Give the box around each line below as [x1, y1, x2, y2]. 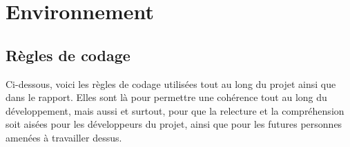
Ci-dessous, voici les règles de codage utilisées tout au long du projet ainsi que [6, 76, 336, 91]
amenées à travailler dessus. [6, 130, 122, 144]
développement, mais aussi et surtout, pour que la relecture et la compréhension [6, 103, 344, 117]
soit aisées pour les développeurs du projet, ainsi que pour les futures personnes [6, 117, 342, 131]
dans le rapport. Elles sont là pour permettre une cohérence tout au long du [6, 90, 327, 104]
